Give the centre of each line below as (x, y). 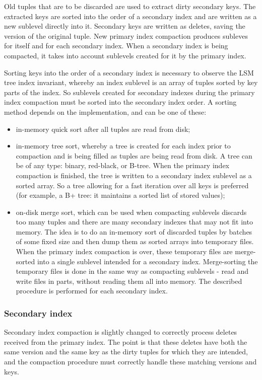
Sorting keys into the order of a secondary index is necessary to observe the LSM (129, 72)
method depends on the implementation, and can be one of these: (105, 111)
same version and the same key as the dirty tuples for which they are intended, (126, 352)
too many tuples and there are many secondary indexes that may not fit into (134, 222)
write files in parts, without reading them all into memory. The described (129, 281)
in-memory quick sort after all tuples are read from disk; (103, 129)
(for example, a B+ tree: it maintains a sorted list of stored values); (120, 195)
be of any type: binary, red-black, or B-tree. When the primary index (122, 165)
